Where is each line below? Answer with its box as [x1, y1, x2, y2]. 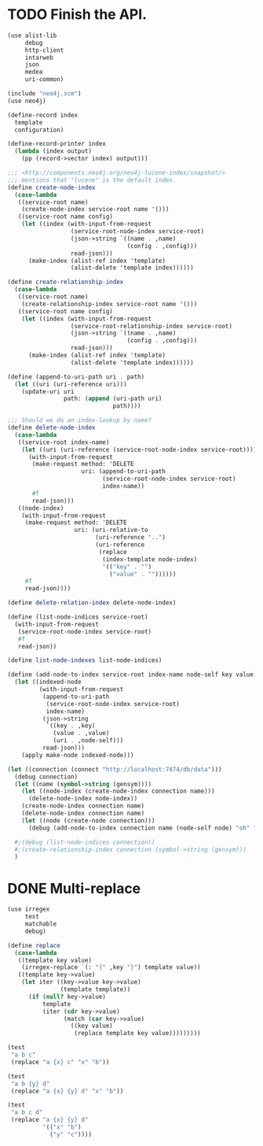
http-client [24, 46, 64, 54]
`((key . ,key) [46, 722, 96, 730]
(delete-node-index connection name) [21, 809, 145, 818]
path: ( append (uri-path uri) [63, 395, 163, 403]
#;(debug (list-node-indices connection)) [14, 838, 155, 846]
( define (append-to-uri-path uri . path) [7, 372, 145, 381]
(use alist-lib [7, 31, 57, 39]
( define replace [7, 941, 60, 949]
